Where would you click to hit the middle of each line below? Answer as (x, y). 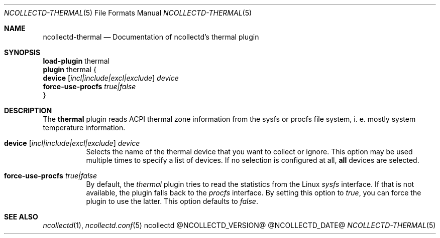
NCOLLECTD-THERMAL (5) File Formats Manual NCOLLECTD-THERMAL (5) (128, 13)
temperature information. (84, 128)
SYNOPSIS (22, 52)
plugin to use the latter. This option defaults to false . (172, 201)
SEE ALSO (21, 217)
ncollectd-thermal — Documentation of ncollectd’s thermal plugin (151, 37)
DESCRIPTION (28, 110)
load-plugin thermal (76, 61)
